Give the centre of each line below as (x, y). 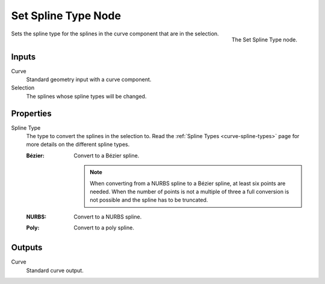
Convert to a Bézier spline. (107, 156)
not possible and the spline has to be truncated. (149, 200)
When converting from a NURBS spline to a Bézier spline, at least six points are (188, 183)
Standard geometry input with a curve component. (89, 80)
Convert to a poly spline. (104, 228)
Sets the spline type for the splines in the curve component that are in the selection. (115, 34)
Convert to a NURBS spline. (108, 217)
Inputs (23, 57)
